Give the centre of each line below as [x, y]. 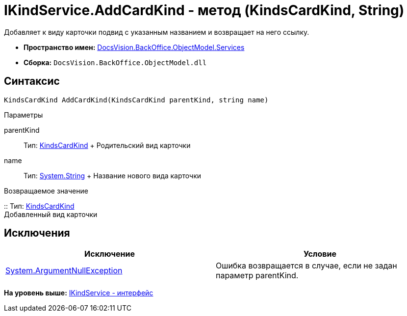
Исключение [110, 254]
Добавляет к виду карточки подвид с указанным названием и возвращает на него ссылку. [157, 32]
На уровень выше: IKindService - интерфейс [79, 293]
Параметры [24, 115]
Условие [320, 254]
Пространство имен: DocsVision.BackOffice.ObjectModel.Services [134, 47]
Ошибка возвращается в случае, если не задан [306, 266]
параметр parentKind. [257, 276]
